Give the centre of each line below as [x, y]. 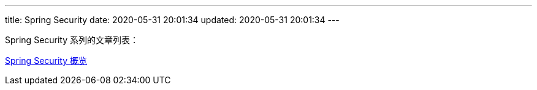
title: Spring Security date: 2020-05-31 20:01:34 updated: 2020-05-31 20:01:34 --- [172, 20]
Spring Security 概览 [46, 61]
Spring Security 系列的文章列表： [72, 40]
